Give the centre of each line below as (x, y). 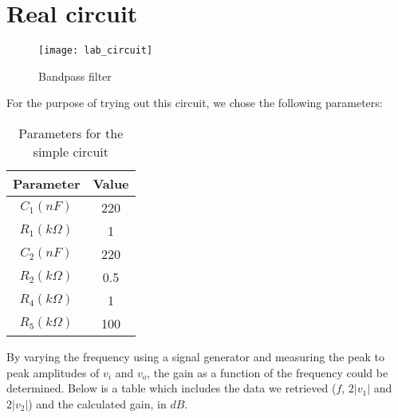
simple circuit (71, 151)
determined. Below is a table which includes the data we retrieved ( (171, 388)
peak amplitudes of (53, 372)
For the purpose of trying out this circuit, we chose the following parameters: (195, 103)
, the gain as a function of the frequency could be (268, 372)
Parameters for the (71, 133)
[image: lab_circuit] (96, 51)
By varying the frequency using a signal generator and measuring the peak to (195, 356)
